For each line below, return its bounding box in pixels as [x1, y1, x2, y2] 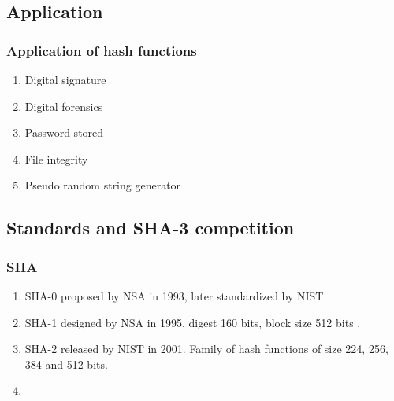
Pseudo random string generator [24, 177, 181, 193]
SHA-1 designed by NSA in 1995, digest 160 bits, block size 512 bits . [24, 314, 361, 330]
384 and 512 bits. [24, 355, 108, 372]
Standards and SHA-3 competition [6, 215, 295, 240]
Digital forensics [24, 97, 103, 114]
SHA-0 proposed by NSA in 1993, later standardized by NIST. [24, 287, 327, 304]
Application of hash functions [6, 40, 197, 60]
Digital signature [24, 72, 106, 87]
